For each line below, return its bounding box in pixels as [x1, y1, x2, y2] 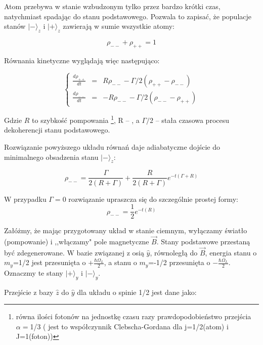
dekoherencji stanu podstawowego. [4, 124, 110, 135]
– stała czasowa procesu [155, 114, 230, 125]
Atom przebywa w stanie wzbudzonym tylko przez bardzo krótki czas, [4, 1, 221, 11]
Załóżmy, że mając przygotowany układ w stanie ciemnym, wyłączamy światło [4, 225, 247, 236]
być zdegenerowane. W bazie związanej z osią [4, 247, 144, 257]
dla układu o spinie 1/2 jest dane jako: [77, 286, 197, 297]
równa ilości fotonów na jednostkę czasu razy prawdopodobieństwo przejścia [16, 311, 251, 322]
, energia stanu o [205, 247, 257, 257]
